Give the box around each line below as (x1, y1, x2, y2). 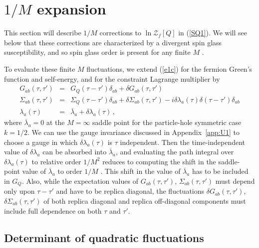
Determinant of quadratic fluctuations (4, 230, 204, 245)
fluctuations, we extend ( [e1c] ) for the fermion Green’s (86, 63, 253, 74)
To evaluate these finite (4, 63, 75, 74)
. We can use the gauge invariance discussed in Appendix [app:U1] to (27, 126, 240, 137)
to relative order (31, 156, 81, 166)
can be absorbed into (42, 146, 107, 157)
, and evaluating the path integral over (116, 146, 234, 157)
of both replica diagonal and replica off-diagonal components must (43, 195, 246, 206)
